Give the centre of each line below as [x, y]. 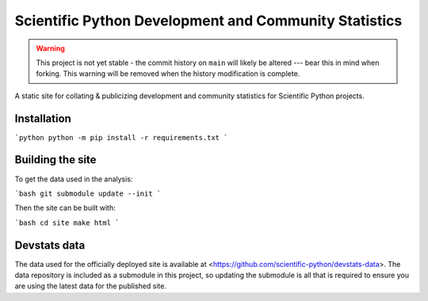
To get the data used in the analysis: [74, 179]
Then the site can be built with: [65, 208]
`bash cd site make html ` [67, 223]
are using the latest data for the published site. [90, 286]
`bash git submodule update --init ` [88, 193]
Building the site [55, 160]
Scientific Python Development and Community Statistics [208, 21]
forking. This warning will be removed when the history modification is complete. [168, 74]
